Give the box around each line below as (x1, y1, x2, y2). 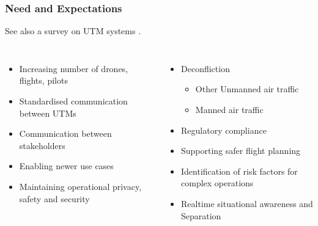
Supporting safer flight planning (181, 144, 301, 157)
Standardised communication (19, 95, 128, 107)
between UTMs (19, 106, 76, 119)
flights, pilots (19, 74, 68, 87)
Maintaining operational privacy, (19, 180, 142, 192)
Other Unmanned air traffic (195, 82, 299, 95)
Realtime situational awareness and (181, 197, 313, 210)
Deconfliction (181, 62, 230, 75)
